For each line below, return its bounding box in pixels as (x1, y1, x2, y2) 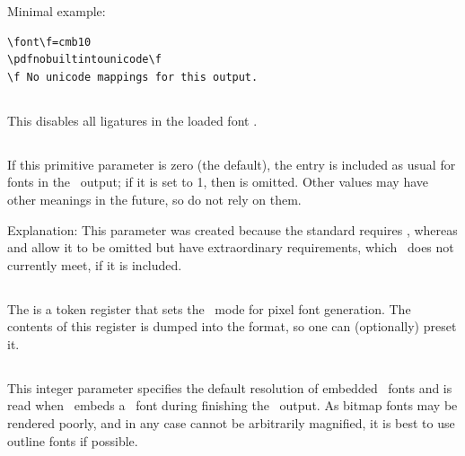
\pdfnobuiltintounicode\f (7, 53, 162, 66)
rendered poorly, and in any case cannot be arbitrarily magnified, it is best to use (7, 414, 455, 433)
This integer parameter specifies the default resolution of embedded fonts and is (7, 378, 452, 397)
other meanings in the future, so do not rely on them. (7, 189, 302, 208)
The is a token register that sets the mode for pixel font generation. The (7, 299, 411, 318)
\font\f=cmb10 (7, 35, 92, 48)
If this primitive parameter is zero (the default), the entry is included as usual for (7, 154, 456, 173)
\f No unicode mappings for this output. (7, 70, 259, 83)
